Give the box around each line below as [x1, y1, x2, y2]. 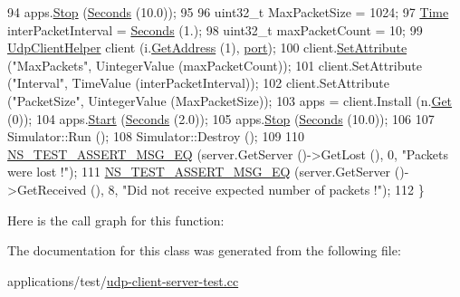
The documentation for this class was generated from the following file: [7, 241, 401, 260]
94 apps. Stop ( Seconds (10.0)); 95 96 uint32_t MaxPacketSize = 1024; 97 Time [7, 3, 449, 21]
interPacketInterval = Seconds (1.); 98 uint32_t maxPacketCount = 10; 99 [7, 20, 423, 39]
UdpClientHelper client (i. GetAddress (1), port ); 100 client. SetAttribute [7, 38, 407, 57]
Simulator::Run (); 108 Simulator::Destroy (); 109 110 [7, 127, 305, 146]
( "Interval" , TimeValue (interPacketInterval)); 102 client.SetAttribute [7, 73, 389, 92]
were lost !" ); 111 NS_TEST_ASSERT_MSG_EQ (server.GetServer [7, 162, 391, 181]
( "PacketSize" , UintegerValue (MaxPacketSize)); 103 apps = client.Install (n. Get [7, 91, 453, 110]
